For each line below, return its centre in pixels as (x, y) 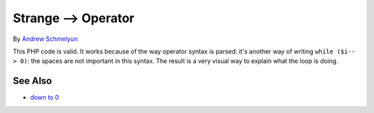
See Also (32, 81)
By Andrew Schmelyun (45, 39)
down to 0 (44, 98)
